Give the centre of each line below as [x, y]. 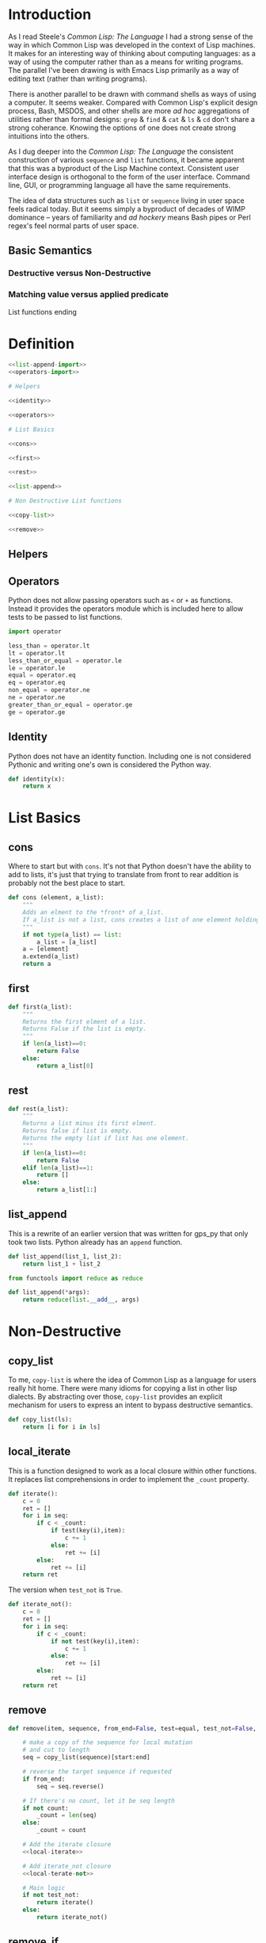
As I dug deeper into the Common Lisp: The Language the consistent [121, 151]
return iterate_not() [72, 1918]
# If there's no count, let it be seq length [99, 1800]
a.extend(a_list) [51, 956]
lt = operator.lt [37, 653]
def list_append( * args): [49, 1292]
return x [37, 786]
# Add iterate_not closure [67, 1866]
